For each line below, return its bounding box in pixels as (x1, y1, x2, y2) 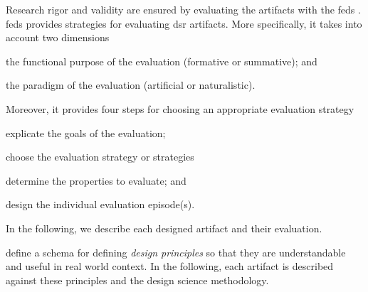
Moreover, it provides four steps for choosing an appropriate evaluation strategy (6, 101, 354, 116)
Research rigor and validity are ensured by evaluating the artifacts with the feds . (6, 2, 361, 16)
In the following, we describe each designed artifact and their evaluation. (6, 220, 322, 235)
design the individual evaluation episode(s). (6, 197, 195, 212)
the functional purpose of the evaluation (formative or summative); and (6, 53, 317, 68)
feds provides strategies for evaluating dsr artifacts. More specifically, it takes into (6, 16, 362, 31)
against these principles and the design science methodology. (6, 272, 269, 287)
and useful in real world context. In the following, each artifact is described (6, 259, 334, 274)
